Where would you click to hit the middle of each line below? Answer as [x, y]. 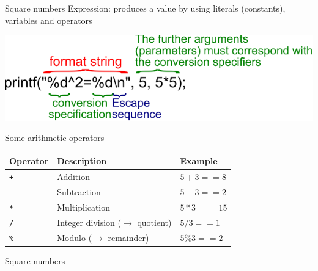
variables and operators [49, 20]
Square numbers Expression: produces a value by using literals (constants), [145, 8]
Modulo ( [75, 237]
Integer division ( [89, 222]
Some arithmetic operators [55, 138]
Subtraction [79, 192]
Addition [73, 177]
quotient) [154, 222]
